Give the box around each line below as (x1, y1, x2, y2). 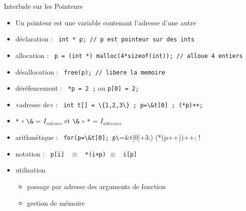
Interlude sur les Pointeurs (4, 1, 83, 11)
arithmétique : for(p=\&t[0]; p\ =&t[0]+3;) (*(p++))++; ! (15, 132, 201, 142)
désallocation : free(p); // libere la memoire (15, 66, 165, 77)
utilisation (15, 165, 46, 175)
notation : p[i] (15, 148, 65, 158)
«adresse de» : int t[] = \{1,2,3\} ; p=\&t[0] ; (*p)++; (15, 99, 203, 109)
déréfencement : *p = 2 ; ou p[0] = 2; (15, 83, 139, 93)
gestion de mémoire (27, 197, 85, 208)
